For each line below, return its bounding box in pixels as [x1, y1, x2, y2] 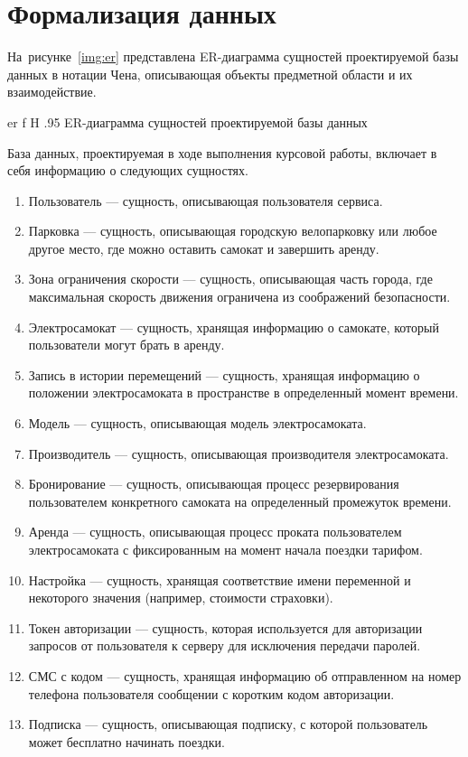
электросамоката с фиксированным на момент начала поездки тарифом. [28, 540, 423, 558]
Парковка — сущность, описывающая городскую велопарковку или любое [28, 221, 437, 240]
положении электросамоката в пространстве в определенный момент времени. [28, 383, 459, 402]
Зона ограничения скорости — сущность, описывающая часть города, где [28, 269, 433, 288]
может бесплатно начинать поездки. [28, 732, 225, 751]
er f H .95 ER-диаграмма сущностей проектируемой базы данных [7, 112, 368, 131]
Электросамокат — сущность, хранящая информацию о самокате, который [28, 317, 439, 336]
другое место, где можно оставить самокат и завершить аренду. [28, 238, 379, 257]
